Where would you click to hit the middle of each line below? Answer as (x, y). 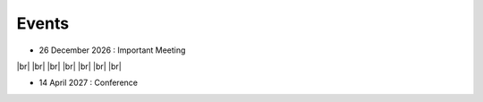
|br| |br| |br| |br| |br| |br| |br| (69, 66)
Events (43, 23)
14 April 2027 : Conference (89, 83)
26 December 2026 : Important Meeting (112, 50)
